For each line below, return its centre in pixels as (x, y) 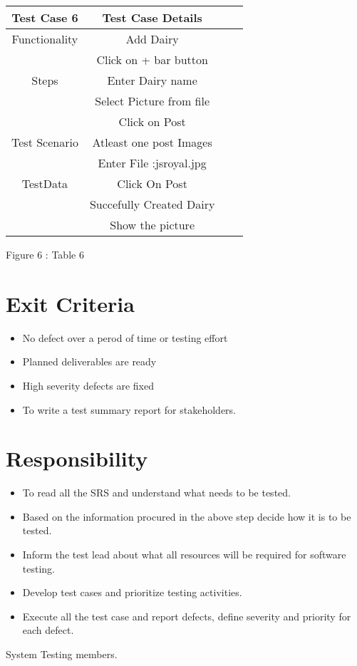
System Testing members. (62, 654)
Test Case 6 (45, 17)
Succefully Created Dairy (152, 204)
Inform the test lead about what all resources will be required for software (184, 554)
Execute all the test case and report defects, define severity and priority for (187, 616)
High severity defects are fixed (88, 385)
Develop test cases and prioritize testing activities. (132, 592)
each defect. (48, 630)
